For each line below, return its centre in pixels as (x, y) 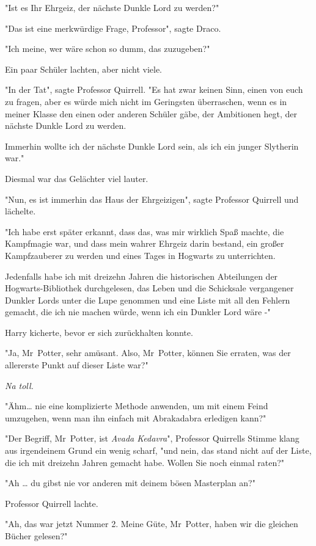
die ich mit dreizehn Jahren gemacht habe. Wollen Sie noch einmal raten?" (145, 462)
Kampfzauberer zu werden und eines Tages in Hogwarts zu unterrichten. (140, 255)
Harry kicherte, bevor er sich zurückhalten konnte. (99, 332)
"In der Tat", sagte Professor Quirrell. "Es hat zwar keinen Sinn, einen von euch (154, 89)
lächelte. (20, 211)
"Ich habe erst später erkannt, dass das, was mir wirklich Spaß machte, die (145, 231)
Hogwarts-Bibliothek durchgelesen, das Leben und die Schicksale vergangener (149, 288)
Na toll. (19, 385)
